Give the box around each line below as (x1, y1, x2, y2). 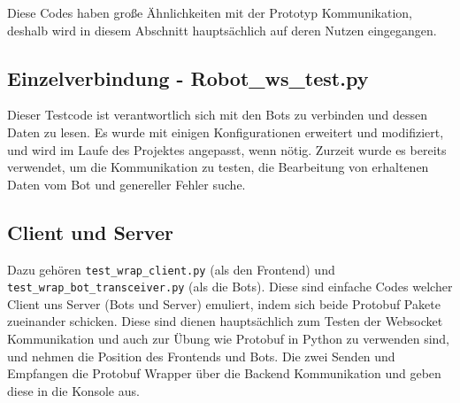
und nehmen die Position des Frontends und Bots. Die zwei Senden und (7, 346, 395, 365)
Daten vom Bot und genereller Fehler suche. (7, 174, 246, 193)
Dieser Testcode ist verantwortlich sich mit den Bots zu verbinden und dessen (7, 105, 428, 124)
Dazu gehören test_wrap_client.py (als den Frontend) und (7, 260, 335, 278)
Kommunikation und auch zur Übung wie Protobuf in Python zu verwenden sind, (7, 329, 449, 348)
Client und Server (7, 218, 173, 245)
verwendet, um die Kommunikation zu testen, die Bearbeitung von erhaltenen (7, 158, 429, 176)
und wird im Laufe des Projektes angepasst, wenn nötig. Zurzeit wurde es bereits (7, 140, 447, 159)
